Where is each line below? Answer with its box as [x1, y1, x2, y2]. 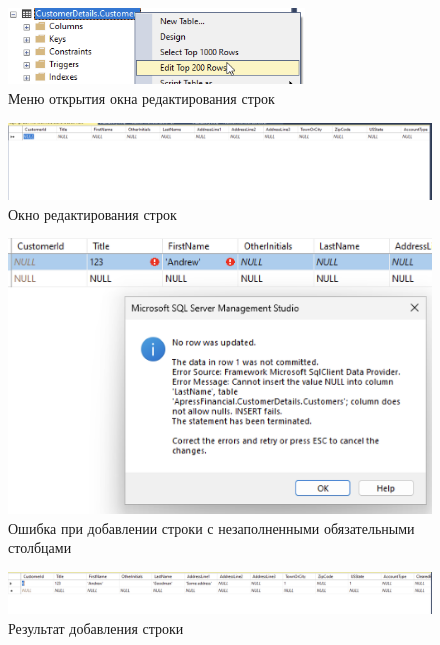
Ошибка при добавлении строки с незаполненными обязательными [8, 517, 415, 538]
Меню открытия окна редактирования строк [8, 87, 275, 108]
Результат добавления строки [8, 617, 184, 638]
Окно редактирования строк [8, 203, 177, 224]
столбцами [8, 537, 72, 558]
